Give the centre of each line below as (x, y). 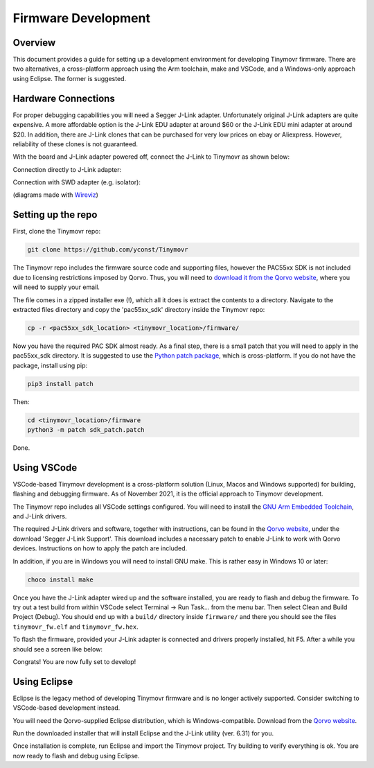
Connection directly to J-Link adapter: (67, 169)
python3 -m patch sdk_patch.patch (86, 430)
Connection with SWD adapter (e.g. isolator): (77, 182)
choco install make (60, 579)
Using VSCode (45, 468)
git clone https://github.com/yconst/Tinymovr (108, 250)
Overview (34, 43)
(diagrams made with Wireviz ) (55, 195)
